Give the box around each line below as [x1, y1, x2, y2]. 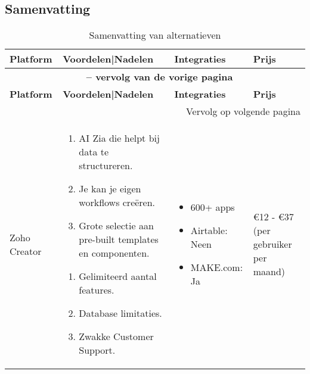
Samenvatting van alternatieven [89, 28, 221, 42]
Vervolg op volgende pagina [185, 104, 300, 119]
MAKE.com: [190, 260, 243, 275]
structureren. [79, 158, 133, 173]
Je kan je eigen [79, 182, 141, 196]
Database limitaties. [79, 306, 162, 320]
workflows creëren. [79, 195, 156, 210]
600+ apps [190, 200, 235, 214]
